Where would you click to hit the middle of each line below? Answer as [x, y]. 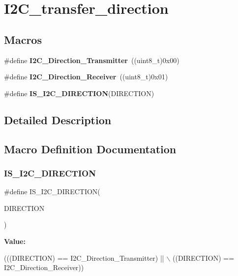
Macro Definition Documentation [90, 149]
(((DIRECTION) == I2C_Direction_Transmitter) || [84, 258]
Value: [15, 241]
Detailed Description [58, 120]
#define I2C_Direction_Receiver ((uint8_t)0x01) [86, 77]
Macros [23, 39]
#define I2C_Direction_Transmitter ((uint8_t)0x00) [92, 60]
